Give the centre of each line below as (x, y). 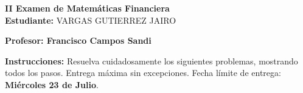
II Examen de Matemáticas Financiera (87, 8)
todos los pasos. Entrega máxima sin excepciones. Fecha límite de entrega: (143, 73)
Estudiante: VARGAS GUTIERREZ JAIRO (91, 20)
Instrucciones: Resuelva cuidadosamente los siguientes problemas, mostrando (151, 60)
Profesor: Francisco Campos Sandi (78, 40)
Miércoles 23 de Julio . (52, 84)
